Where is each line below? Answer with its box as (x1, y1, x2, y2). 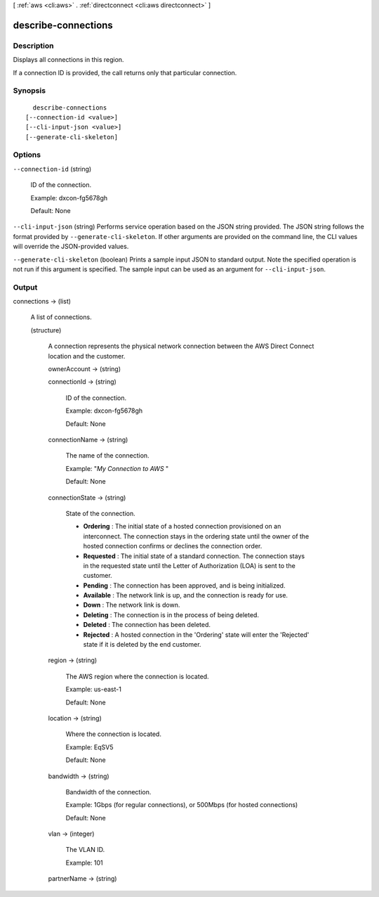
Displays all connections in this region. (13, 56, 124, 64)
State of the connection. (65, 509, 136, 517)
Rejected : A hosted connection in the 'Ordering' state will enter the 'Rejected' (83, 630, 310, 639)
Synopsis (13, 86, 46, 96)
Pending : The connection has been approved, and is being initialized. (83, 581, 286, 590)
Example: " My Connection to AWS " (65, 464, 169, 472)
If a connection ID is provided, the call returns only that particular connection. (13, 68, 237, 77)
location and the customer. (48, 351, 126, 360)
